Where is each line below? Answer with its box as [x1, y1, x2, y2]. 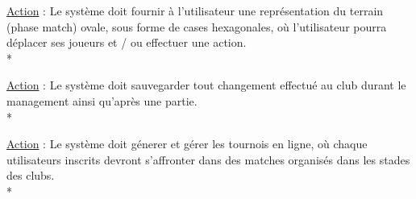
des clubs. [6, 167, 55, 184]
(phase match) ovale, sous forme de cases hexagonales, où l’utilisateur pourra [6, 18, 387, 35]
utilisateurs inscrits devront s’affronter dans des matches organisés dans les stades [6, 151, 410, 168]
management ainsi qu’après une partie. [6, 92, 198, 109]
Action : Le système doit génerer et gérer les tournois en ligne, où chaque [6, 135, 368, 152]
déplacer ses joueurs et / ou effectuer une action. [6, 34, 247, 51]
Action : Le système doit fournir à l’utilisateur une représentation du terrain [6, 2, 384, 19]
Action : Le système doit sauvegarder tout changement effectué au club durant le [6, 77, 406, 93]
